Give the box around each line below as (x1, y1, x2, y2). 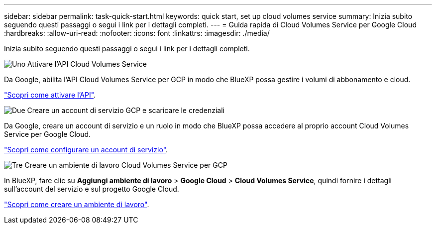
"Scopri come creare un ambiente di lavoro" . (4, 200, 149, 209)
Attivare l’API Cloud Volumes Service (27, 60, 147, 68)
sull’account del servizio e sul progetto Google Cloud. (4, 185, 179, 193)
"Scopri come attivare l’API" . (4, 91, 96, 99)
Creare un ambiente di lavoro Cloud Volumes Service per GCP (24, 161, 227, 169)
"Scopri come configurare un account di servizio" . (4, 145, 168, 154)
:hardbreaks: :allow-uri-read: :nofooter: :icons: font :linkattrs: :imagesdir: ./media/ (4, 29, 270, 37)
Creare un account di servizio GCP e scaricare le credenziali (27, 106, 224, 114)
